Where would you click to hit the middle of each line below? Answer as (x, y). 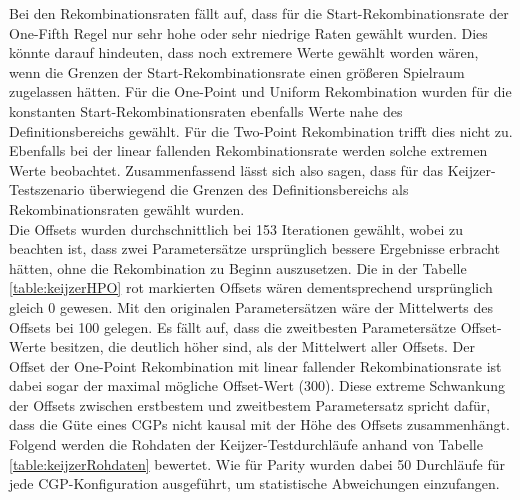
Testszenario (47, 189)
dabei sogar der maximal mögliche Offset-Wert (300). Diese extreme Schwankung (257, 385)
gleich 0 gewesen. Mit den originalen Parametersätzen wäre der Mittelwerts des (251, 306)
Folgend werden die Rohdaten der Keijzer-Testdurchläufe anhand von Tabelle (246, 444)
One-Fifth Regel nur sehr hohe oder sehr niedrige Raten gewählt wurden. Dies (248, 32)
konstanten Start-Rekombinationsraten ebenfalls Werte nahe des (206, 110)
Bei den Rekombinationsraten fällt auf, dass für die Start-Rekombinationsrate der (259, 13)
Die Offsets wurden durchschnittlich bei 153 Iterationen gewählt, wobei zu (236, 228)
